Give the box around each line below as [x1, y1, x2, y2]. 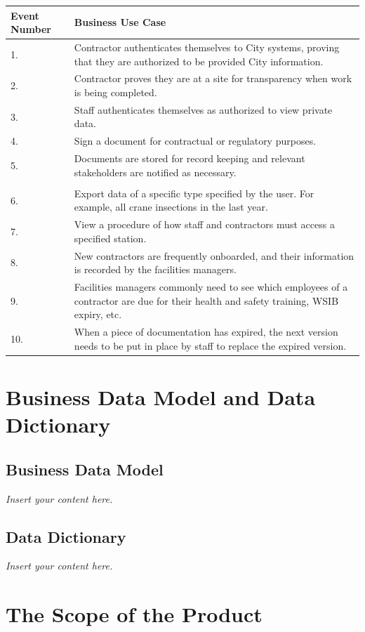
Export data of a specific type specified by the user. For [74, 185, 314, 200]
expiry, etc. [74, 307, 122, 322]
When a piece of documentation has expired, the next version [74, 324, 338, 339]
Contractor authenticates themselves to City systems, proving [74, 39, 340, 54]
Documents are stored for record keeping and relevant [74, 151, 305, 166]
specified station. [74, 230, 147, 245]
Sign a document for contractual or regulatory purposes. [74, 133, 317, 148]
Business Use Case [74, 15, 166, 29]
